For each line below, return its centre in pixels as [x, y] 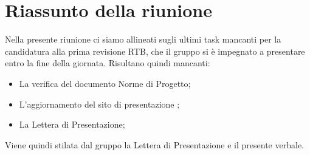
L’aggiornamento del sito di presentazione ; [99, 104]
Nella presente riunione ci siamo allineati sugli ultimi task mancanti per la [143, 39]
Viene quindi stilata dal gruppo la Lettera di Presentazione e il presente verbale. [154, 144]
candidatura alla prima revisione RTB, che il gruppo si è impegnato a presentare [155, 51]
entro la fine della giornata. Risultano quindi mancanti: [108, 63]
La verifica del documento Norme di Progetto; [105, 83]
